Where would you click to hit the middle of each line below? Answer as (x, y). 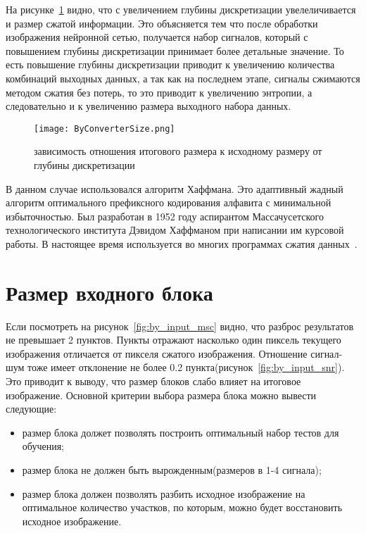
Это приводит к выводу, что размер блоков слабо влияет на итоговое (153, 381)
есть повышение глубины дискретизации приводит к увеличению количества (170, 64)
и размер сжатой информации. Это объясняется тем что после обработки (162, 23)
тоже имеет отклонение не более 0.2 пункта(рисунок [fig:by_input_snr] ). (186, 367)
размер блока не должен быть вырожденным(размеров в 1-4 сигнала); (172, 470)
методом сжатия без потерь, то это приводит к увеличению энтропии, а (159, 92)
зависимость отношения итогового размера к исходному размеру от (178, 151)
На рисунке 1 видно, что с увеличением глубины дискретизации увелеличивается (181, 9)
